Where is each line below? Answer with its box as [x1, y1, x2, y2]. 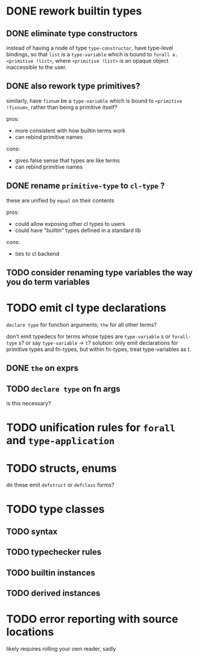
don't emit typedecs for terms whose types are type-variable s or [6, 332, 171, 340]
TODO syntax [6, 526, 58, 537]
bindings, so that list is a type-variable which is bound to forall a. [6, 51, 178, 58]
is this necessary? [6, 400, 51, 407]
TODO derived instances [6, 588, 101, 599]
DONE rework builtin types [6, 4, 142, 18]
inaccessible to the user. [6, 63, 67, 71]
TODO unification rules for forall [6, 421, 176, 434]
